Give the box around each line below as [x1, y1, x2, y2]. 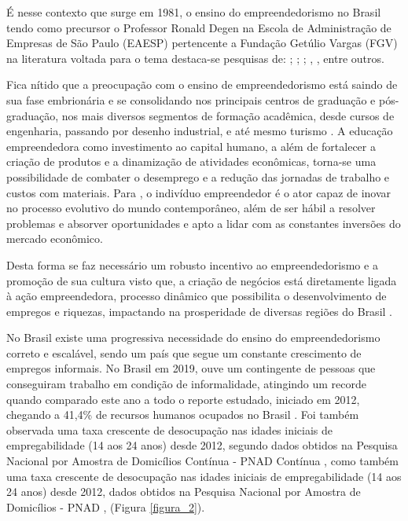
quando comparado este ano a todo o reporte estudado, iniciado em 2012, [6, 391, 360, 407]
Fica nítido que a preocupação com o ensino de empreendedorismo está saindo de [6, 76, 398, 93]
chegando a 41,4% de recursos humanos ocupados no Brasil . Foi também [6, 406, 359, 423]
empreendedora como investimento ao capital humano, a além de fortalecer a [6, 138, 376, 154]
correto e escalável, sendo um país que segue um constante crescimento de [6, 344, 362, 361]
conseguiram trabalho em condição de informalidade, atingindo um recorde [6, 376, 367, 392]
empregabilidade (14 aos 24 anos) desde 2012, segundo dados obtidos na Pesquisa [6, 437, 398, 453]
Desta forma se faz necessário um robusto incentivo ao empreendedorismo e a [6, 256, 378, 273]
